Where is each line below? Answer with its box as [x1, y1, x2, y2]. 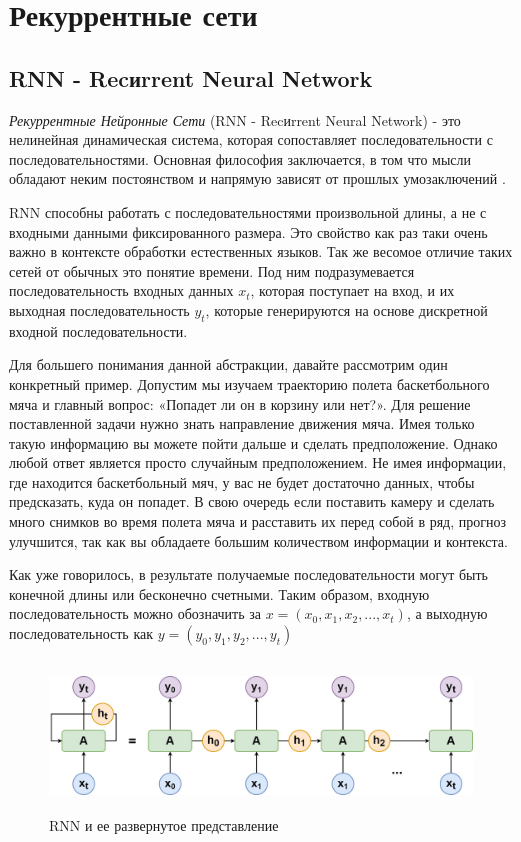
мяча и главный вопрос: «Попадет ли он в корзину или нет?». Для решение [9, 393, 471, 414]
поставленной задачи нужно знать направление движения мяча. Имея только [9, 413, 475, 434]
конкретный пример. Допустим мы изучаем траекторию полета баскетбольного [9, 373, 490, 394]
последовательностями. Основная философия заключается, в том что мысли [9, 148, 471, 169]
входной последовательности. [9, 320, 188, 341]
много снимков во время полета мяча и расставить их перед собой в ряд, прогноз [9, 511, 507, 532]
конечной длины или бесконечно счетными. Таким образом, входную [9, 583, 430, 604]
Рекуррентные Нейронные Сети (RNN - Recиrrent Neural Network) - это [9, 109, 461, 130]
